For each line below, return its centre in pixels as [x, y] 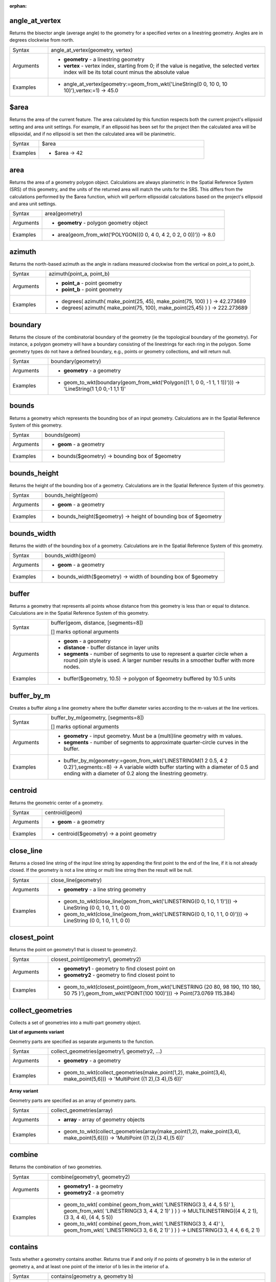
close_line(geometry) [76, 880]
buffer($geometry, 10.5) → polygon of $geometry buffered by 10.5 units [150, 678]
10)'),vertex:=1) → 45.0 [91, 90]
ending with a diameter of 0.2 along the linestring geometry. [136, 773]
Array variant [24, 1091]
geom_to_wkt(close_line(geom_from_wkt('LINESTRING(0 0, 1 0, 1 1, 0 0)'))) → [156, 914]
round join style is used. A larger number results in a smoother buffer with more [159, 660]
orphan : [18, 6]
